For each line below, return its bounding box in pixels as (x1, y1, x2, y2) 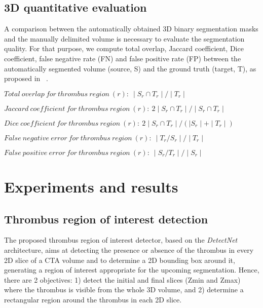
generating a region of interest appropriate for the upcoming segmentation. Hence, (4, 264, 259, 275)
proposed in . (4, 73, 48, 84)
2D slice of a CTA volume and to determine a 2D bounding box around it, (4, 254, 235, 265)
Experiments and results (4, 176, 178, 197)
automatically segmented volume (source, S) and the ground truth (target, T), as (4, 63, 256, 73)
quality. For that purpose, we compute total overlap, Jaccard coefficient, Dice (4, 43, 244, 54)
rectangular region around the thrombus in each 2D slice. (4, 294, 182, 304)
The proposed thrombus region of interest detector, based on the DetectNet (4, 235, 238, 245)
